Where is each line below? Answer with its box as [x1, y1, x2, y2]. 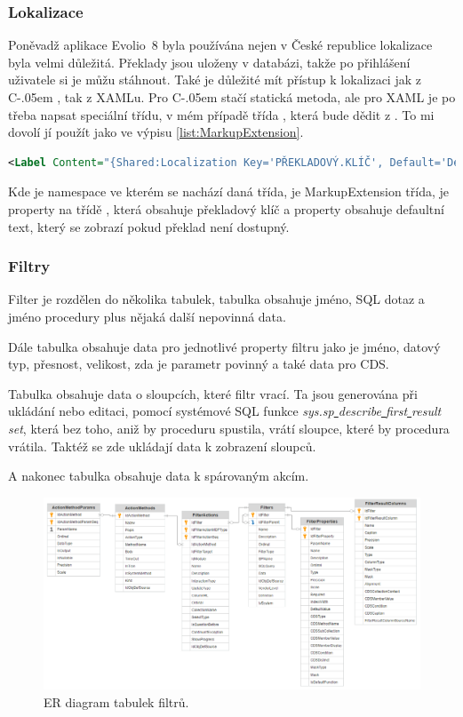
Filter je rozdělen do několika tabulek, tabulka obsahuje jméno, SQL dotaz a [8, 290, 425, 308]
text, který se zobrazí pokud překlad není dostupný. [8, 217, 290, 235]
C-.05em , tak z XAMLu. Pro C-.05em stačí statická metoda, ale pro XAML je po [8, 88, 456, 106]
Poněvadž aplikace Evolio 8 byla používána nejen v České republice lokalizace [8, 36, 433, 54]
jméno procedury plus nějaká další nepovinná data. [8, 307, 286, 325]
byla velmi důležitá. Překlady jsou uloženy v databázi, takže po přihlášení [8, 52, 411, 71]
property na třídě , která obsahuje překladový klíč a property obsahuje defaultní [8, 199, 444, 218]
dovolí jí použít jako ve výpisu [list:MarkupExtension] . [8, 123, 304, 141]
